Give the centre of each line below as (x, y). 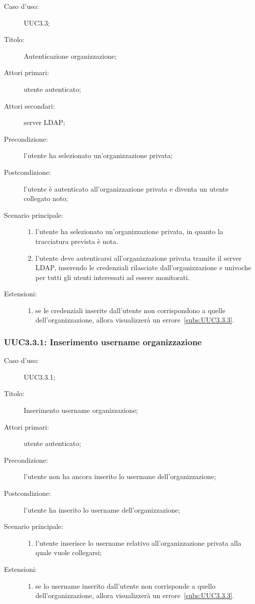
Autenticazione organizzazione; (70, 56)
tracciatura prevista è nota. (77, 241)
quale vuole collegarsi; (68, 552)
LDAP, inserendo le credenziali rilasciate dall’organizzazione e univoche (143, 267)
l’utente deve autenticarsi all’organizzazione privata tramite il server (138, 258)
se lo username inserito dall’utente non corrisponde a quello (125, 585)
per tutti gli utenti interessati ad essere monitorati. (112, 277)
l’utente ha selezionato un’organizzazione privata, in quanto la (129, 231)
